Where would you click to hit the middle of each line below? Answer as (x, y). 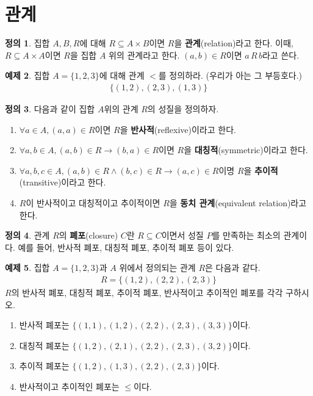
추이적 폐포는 (44, 366)
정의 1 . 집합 (27, 43)
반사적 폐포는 (44, 325)
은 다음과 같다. (233, 268)
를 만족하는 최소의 (246, 235)
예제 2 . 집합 (27, 75)
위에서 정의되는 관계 (157, 268)
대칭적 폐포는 (44, 345)
